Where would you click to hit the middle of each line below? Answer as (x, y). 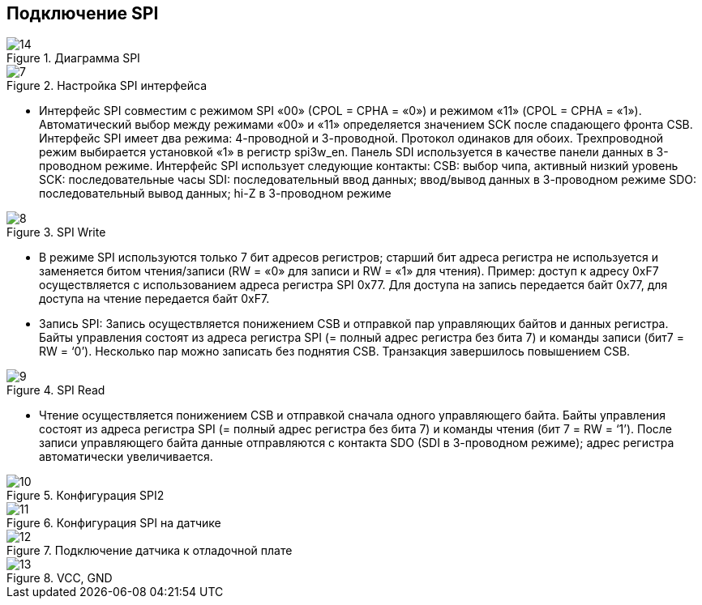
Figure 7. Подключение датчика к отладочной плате (150, 551)
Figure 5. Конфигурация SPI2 (86, 496)
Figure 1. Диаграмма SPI (73, 58)
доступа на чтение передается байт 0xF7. (154, 299)
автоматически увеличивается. (126, 457)
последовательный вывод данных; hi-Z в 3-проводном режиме (215, 194)
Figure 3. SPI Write (56, 232)
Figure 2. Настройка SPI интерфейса (107, 86)
